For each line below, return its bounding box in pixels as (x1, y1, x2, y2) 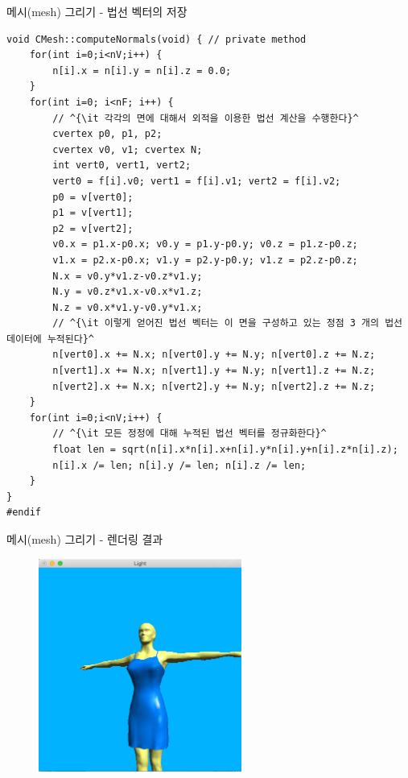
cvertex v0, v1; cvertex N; (52, 143, 203, 155)
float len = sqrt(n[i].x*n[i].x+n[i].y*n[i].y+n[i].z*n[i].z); (52, 444, 398, 456)
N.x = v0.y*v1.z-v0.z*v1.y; (52, 270, 203, 282)
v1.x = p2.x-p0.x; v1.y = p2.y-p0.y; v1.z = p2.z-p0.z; (52, 254, 358, 266)
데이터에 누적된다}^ (6, 333, 94, 345)
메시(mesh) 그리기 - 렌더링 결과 (6, 531, 163, 547)
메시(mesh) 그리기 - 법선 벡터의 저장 (6, 3, 188, 19)
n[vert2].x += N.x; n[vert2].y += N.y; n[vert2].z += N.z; (52, 380, 376, 392)
